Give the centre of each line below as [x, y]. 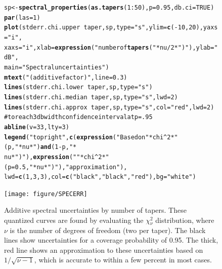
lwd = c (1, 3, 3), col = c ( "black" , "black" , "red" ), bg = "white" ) [100, 177]
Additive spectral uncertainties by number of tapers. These [95, 210]
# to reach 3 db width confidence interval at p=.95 [78, 117]
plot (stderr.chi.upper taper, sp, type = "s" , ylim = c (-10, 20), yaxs [111, 28]
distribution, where [185, 220]
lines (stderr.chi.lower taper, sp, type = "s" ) [78, 87]
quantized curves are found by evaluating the [74, 220]
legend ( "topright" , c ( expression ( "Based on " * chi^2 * [89, 137]
